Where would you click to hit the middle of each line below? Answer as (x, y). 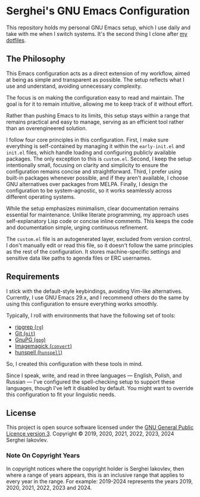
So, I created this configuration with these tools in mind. (74, 364)
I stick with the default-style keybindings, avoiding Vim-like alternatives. (94, 291)
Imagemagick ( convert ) (43, 346)
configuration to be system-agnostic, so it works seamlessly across (89, 190)
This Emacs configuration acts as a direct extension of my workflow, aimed (98, 73)
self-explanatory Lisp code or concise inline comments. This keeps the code (100, 221)
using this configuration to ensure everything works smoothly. (82, 304)
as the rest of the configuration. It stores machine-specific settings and (93, 251)
